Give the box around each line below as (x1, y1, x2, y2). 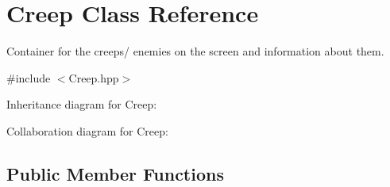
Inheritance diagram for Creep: (6, 96, 157, 113)
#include (6, 69, 51, 86)
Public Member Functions (6, 161, 224, 185)
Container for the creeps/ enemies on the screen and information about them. (6, 43, 384, 59)
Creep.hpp (68, 69, 119, 86)
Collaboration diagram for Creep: (6, 122, 168, 139)
